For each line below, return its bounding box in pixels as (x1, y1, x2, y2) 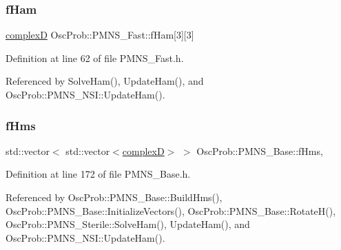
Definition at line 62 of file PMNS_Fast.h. (6, 50, 184, 65)
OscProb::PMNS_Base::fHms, (196, 143, 323, 158)
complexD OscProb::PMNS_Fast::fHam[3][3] (6, 28, 194, 42)
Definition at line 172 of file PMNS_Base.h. (6, 167, 191, 181)
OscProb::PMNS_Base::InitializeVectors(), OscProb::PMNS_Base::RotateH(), (6, 203, 336, 218)
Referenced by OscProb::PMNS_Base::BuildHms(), (6, 190, 223, 204)
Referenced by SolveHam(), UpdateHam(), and (6, 74, 204, 88)
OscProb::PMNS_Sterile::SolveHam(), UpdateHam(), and (6, 217, 250, 231)
